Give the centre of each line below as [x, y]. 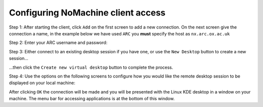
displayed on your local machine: [42, 83]
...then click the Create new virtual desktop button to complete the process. [91, 67]
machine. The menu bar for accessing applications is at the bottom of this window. [92, 99]
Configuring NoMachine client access [87, 13]
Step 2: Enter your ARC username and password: [58, 43]
